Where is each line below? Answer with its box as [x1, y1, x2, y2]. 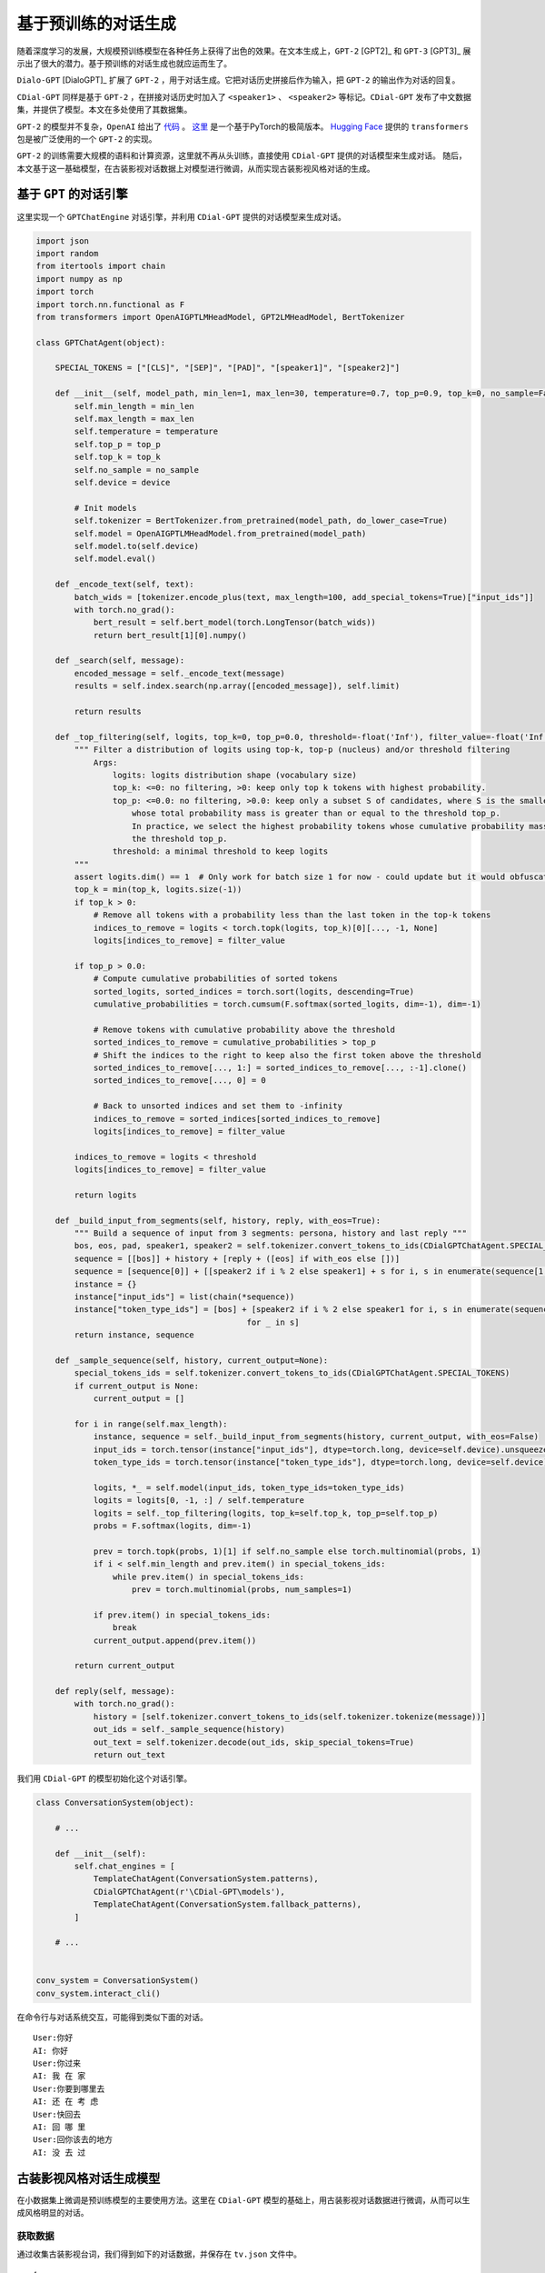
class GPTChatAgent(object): [35, 337, 166, 347]
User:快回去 [33, 2109, 82, 2119]
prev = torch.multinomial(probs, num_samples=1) [132, 1584, 352, 1595]
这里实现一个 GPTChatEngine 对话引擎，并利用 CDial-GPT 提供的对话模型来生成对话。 [16, 211, 347, 222]
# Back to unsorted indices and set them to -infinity [93, 1101, 343, 1111]
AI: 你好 [33, 2046, 68, 2056]
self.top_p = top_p [74, 439, 161, 449]
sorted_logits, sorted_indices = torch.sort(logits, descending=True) [93, 986, 415, 996]
